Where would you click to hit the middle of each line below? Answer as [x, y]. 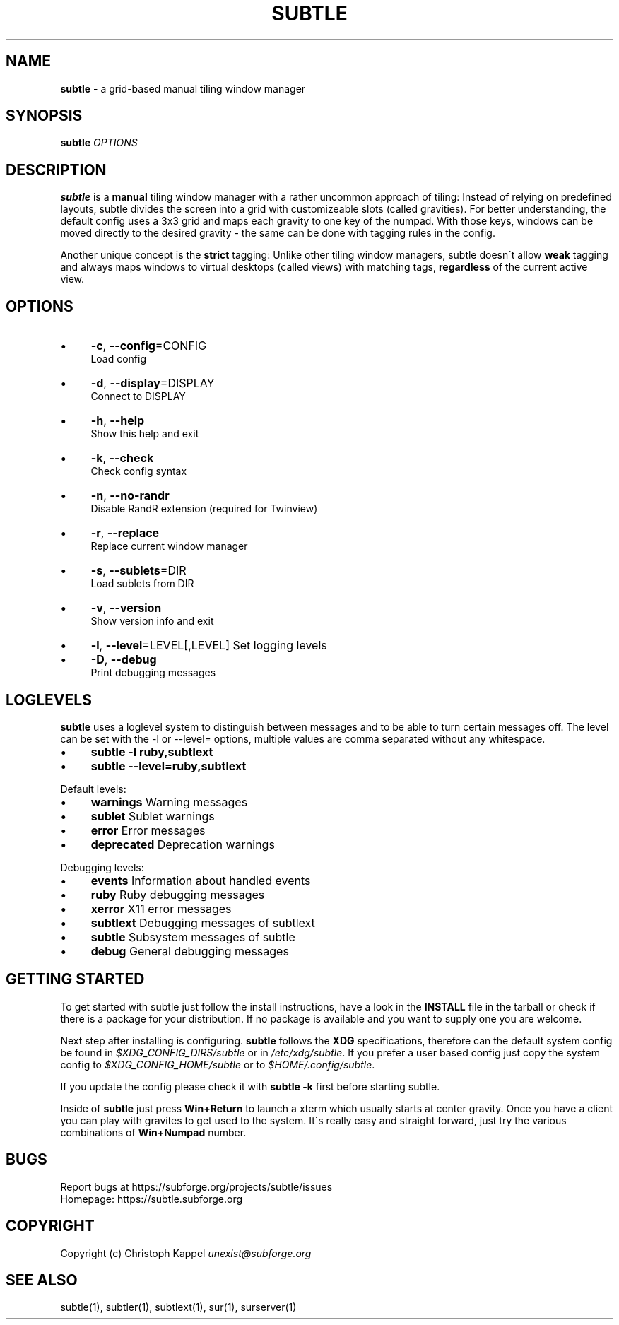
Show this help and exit [145, 434]
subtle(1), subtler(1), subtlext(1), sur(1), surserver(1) [178, 1307]
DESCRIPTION [56, 170]
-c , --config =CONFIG [149, 346]
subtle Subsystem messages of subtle [193, 937]
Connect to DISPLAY [138, 396]
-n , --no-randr [130, 496]
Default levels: [93, 789]
